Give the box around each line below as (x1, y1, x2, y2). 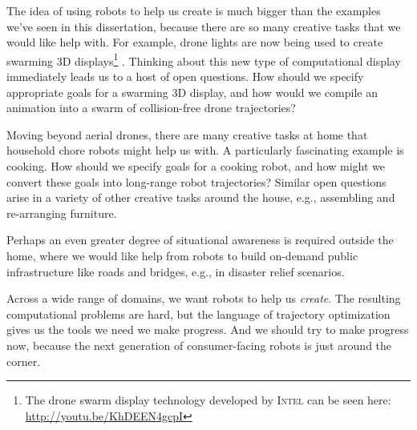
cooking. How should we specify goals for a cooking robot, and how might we (6, 158, 386, 174)
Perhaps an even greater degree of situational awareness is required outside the (6, 231, 394, 248)
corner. (6, 352, 41, 369)
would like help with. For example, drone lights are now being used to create (6, 34, 383, 50)
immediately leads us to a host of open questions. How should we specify (6, 68, 364, 85)
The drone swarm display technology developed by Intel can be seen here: (25, 392, 391, 408)
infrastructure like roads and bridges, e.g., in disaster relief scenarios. (6, 263, 345, 279)
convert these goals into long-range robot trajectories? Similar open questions (6, 173, 387, 190)
